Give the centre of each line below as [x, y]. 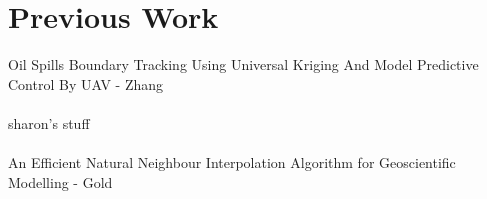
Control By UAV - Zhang [86, 83]
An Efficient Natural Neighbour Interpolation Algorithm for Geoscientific [232, 162]
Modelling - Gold [60, 181]
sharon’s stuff [49, 122]
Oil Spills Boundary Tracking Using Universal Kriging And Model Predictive [243, 64]
